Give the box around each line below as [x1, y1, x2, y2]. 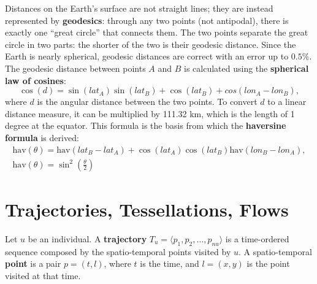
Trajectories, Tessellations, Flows [5, 196, 289, 221]
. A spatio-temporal [238, 245, 312, 258]
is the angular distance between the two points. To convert [37, 95, 258, 108]
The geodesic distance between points [5, 61, 146, 74]
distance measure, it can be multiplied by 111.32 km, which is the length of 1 [5, 107, 295, 120]
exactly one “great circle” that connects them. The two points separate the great [5, 26, 308, 39]
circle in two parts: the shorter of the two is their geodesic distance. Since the [5, 37, 296, 50]
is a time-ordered [225, 232, 289, 245]
